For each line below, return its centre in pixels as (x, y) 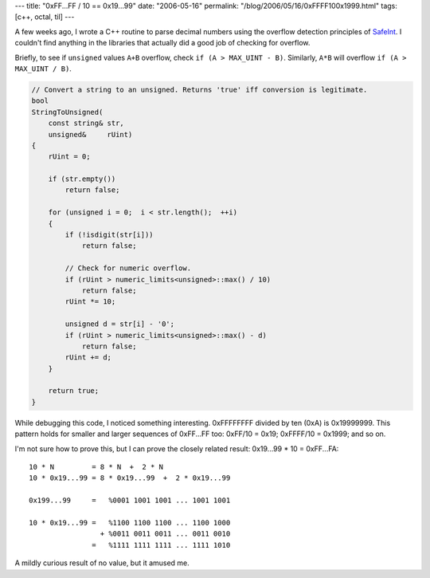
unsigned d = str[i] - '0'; (120, 324)
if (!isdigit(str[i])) (109, 235)
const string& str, (86, 123)
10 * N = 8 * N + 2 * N (96, 467)
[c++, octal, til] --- (45, 17)
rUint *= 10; (90, 302)
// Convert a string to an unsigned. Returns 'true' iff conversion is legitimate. (199, 89)
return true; (74, 391)
